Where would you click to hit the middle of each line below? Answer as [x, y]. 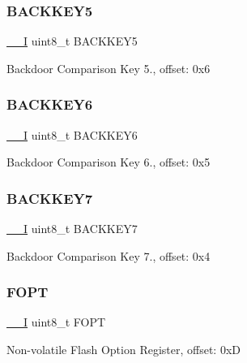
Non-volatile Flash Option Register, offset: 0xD [124, 350]
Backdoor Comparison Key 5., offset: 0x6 [109, 68]
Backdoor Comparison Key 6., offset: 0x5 [109, 162]
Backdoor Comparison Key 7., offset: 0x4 [109, 255]
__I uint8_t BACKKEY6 [72, 134]
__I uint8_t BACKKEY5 [72, 41]
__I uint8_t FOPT [56, 322]
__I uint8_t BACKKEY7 [72, 229]
